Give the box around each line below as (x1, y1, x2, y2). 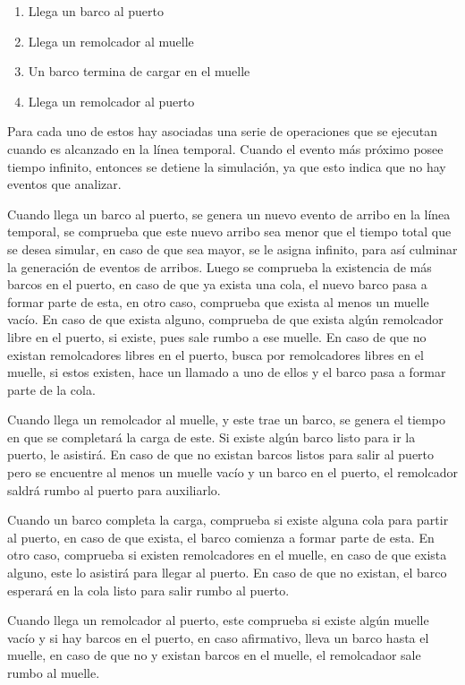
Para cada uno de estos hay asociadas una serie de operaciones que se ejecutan (7, 122, 438, 141)
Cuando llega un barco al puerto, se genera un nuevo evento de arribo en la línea (7, 204, 451, 223)
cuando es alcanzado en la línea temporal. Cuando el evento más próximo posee (7, 139, 444, 158)
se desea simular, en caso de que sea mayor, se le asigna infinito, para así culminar (7, 239, 458, 258)
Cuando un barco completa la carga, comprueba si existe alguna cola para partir (7, 510, 449, 529)
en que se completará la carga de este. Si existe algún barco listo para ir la (7, 427, 416, 446)
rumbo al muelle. (7, 664, 100, 681)
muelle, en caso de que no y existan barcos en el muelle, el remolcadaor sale (7, 646, 421, 664)
